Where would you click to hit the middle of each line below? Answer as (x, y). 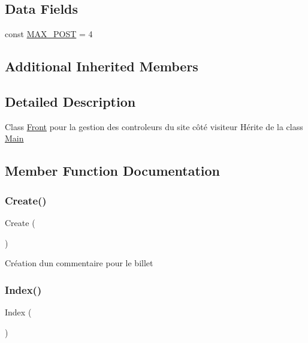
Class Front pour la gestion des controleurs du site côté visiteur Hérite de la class (154, 126)
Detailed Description (70, 101)
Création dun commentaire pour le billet (79, 263)
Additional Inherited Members (102, 66)
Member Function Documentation (113, 171)
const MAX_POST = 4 (49, 34)
